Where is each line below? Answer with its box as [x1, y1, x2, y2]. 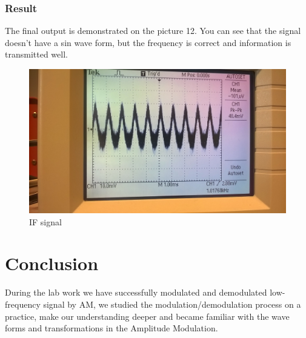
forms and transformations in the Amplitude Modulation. [5, 322, 218, 334]
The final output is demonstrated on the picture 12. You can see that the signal [5, 24, 301, 37]
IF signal [29, 215, 62, 228]
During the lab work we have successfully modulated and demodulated [5, 286, 267, 299]
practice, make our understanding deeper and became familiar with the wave [5, 310, 290, 322]
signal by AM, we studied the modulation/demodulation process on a [43, 297, 301, 310]
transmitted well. [5, 48, 68, 61]
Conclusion [5, 251, 99, 276]
